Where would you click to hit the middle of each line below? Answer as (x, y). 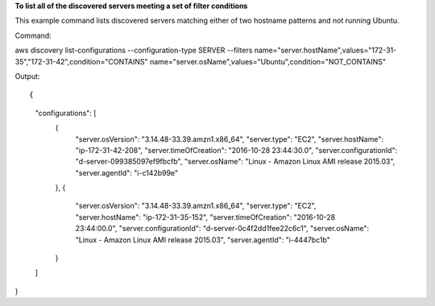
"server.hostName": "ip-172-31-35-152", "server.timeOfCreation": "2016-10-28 (205, 217)
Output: (27, 76)
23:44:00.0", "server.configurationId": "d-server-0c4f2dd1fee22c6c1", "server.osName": (222, 229)
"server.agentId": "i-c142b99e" (127, 172)
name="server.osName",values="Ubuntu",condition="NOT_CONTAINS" (268, 61)
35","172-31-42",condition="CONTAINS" (81, 61)
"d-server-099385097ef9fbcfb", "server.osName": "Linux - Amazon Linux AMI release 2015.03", (235, 162)
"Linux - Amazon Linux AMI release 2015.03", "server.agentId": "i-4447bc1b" (203, 240)
